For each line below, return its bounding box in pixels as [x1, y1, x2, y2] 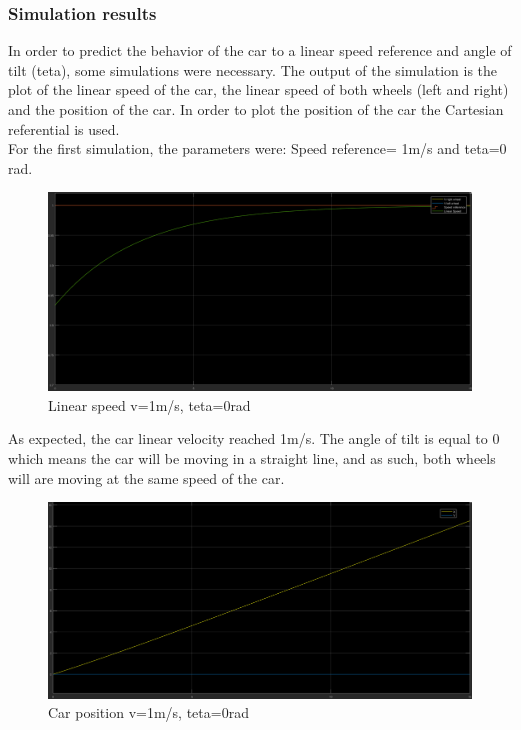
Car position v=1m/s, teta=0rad [48, 702, 249, 723]
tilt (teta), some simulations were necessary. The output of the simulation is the [8, 59, 498, 80]
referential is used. [8, 118, 120, 139]
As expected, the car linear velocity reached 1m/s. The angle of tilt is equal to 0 [8, 428, 500, 449]
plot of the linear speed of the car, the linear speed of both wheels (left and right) [8, 79, 509, 100]
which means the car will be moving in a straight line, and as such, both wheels [8, 447, 496, 468]
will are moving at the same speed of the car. [8, 467, 285, 488]
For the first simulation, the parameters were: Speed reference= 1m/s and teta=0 [8, 138, 507, 159]
